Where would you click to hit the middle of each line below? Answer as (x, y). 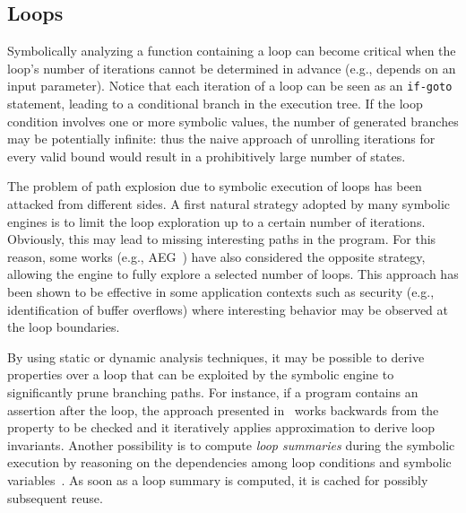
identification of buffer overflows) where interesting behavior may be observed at (228, 309)
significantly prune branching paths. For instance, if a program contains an (213, 391)
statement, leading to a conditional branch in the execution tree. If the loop (215, 104)
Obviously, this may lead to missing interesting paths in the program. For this (222, 239)
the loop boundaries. (64, 327)
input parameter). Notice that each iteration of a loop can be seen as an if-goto (230, 86)
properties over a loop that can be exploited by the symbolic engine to (201, 374)
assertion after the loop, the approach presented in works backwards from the (223, 409)
